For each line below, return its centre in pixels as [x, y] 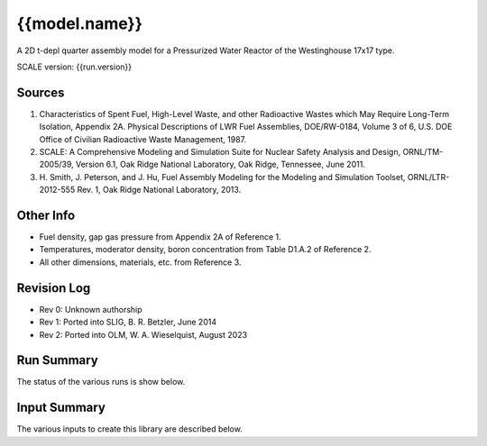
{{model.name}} [80, 23]
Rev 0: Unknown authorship [91, 309]
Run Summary [57, 360]
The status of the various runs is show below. [101, 382]
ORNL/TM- [423, 152]
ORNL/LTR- [428, 177]
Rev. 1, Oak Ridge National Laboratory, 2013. [159, 190]
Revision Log [54, 288]
